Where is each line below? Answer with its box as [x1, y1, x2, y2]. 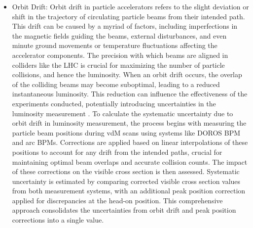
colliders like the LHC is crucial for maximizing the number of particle [12, 59, 225, 70]
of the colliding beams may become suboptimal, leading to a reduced [12, 79, 220, 89]
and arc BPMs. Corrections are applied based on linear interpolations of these [12, 137, 248, 147]
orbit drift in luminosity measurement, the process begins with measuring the [12, 118, 247, 128]
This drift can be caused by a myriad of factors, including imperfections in [12, 21, 238, 31]
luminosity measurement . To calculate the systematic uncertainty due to [12, 108, 233, 118]
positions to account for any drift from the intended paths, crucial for [12, 146, 222, 157]
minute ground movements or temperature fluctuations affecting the [12, 40, 217, 50]
